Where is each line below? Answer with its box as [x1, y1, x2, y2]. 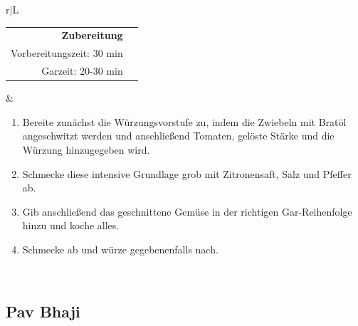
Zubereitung [61, 28, 123, 43]
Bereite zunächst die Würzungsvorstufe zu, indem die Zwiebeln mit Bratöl [22, 114, 347, 129]
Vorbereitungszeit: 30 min [11, 46, 123, 61]
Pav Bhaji [6, 300, 80, 322]
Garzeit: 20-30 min [41, 63, 123, 78]
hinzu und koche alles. [22, 218, 120, 233]
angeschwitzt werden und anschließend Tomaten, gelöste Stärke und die [22, 128, 335, 143]
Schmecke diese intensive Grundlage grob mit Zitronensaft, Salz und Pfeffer [22, 166, 352, 181]
